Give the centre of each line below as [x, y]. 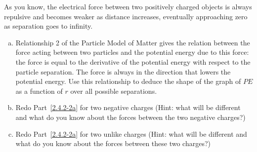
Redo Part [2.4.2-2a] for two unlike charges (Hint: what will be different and [131, 133]
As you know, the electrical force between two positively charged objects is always [128, 6]
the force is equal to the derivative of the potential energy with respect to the [133, 61]
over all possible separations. [114, 91]
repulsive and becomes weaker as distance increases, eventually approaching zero [126, 16]
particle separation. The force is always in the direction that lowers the [123, 71]
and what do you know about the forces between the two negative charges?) [130, 117]
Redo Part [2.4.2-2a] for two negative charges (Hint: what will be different [128, 107]
